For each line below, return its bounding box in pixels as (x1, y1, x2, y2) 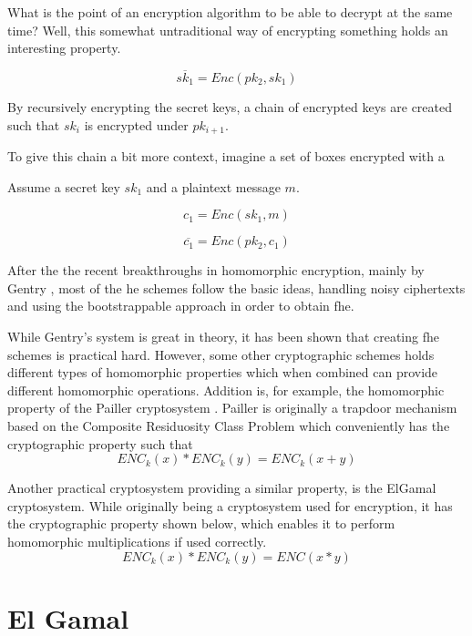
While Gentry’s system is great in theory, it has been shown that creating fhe (7, 327, 439, 346)
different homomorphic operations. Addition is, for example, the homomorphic (7, 380, 445, 399)
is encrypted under (84, 115, 189, 134)
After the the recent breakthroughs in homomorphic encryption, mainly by (7, 261, 425, 280)
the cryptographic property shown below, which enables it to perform (7, 514, 395, 533)
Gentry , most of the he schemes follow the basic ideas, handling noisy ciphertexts (7, 278, 466, 297)
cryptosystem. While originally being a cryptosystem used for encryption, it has (7, 496, 453, 515)
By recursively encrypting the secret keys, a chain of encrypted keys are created (7, 97, 452, 116)
